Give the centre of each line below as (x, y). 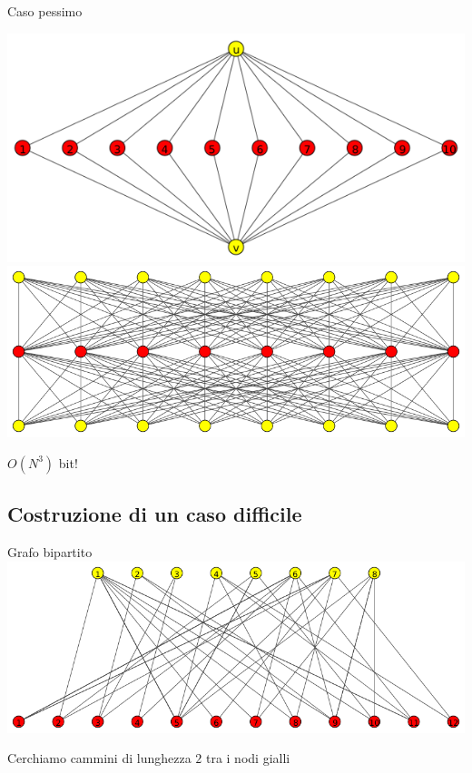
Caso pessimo (45, 11)
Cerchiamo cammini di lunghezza (99, 758)
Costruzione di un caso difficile (155, 514)
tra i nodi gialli (248, 758)
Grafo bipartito (50, 551)
